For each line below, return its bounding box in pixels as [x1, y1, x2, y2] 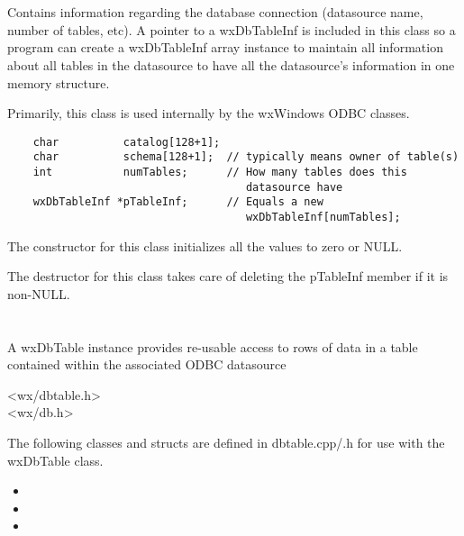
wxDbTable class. [7, 450, 104, 469]
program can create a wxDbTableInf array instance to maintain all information [7, 38, 443, 57]
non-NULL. [7, 284, 70, 303]
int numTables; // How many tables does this [32, 166, 407, 179]
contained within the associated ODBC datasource [7, 355, 287, 374]
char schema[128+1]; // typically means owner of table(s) [32, 150, 459, 164]
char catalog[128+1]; [32, 135, 221, 149]
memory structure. [7, 73, 110, 92]
